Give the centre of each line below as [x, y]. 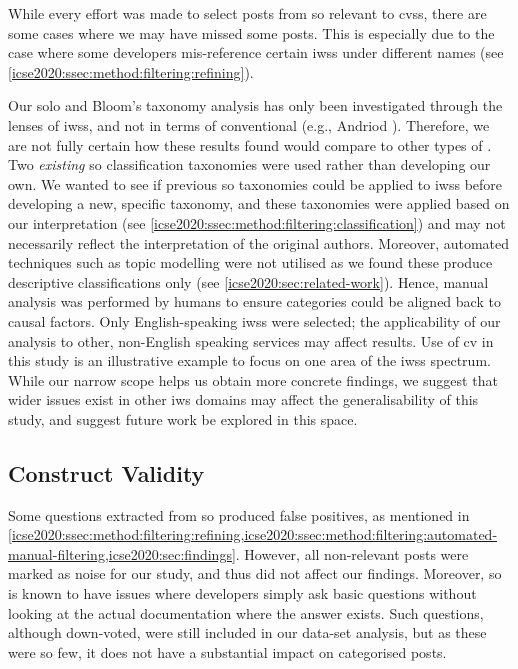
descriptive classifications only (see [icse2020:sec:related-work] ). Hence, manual [248, 281]
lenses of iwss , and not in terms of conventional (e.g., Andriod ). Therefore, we [249, 124]
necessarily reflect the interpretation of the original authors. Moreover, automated [259, 242]
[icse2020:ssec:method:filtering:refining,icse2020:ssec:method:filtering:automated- [253, 534]
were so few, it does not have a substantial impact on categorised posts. [227, 651]
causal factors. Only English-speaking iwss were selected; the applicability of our [254, 320]
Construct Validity [106, 472]
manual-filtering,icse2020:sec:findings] [122, 553]
